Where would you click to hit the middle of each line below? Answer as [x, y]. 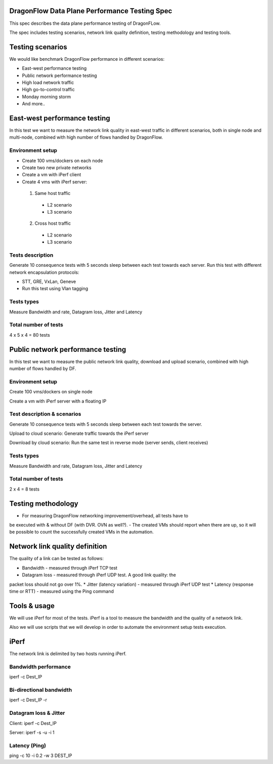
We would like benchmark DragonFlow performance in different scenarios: [87, 59]
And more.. [34, 104]
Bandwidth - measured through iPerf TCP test [70, 568]
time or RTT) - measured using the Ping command [61, 591]
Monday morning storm [46, 97]
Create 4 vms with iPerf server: [55, 182]
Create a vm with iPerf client [52, 175]
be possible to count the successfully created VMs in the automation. [82, 532]
